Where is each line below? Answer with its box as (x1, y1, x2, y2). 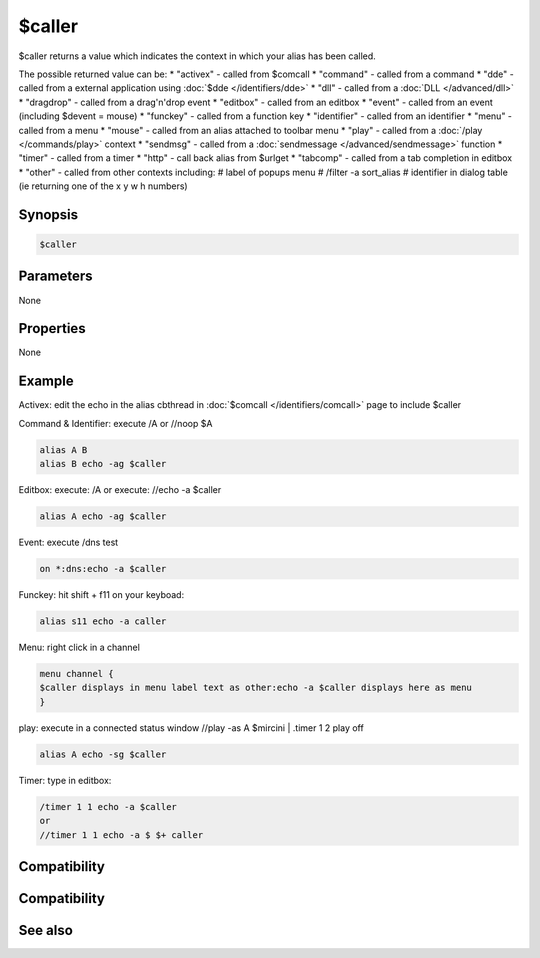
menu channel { (39, 668, 114, 680)
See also (18, 921, 74, 939)
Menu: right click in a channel (18, 641, 140, 654)
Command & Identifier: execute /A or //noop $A (18, 417, 213, 429)
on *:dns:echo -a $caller (39, 563, 167, 575)
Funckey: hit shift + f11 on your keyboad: (18, 589, 185, 601)
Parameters (18, 268, 93, 285)
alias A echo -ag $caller (39, 511, 167, 522)
